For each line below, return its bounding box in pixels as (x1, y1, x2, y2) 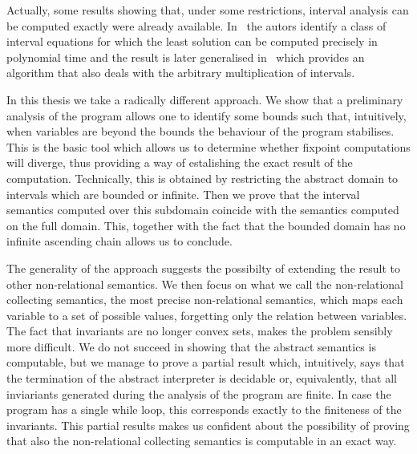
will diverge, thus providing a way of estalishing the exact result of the (6, 154, 353, 171)
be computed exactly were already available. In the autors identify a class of (6, 17, 387, 34)
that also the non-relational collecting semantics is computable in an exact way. (6, 432, 397, 449)
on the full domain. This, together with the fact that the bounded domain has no (6, 217, 406, 233)
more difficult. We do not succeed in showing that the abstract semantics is (6, 338, 376, 355)
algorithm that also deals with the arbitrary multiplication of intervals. (6, 64, 355, 81)
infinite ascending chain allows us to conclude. (6, 233, 233, 249)
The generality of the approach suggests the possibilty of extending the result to (6, 259, 400, 276)
